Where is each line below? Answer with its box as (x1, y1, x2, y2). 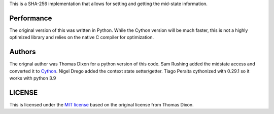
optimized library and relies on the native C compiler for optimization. (9, 34, 154, 41)
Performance (9, 14, 52, 22)
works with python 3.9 (9, 75, 56, 81)
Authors (9, 48, 36, 56)
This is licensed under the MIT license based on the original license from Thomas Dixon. (9, 101, 194, 107)
